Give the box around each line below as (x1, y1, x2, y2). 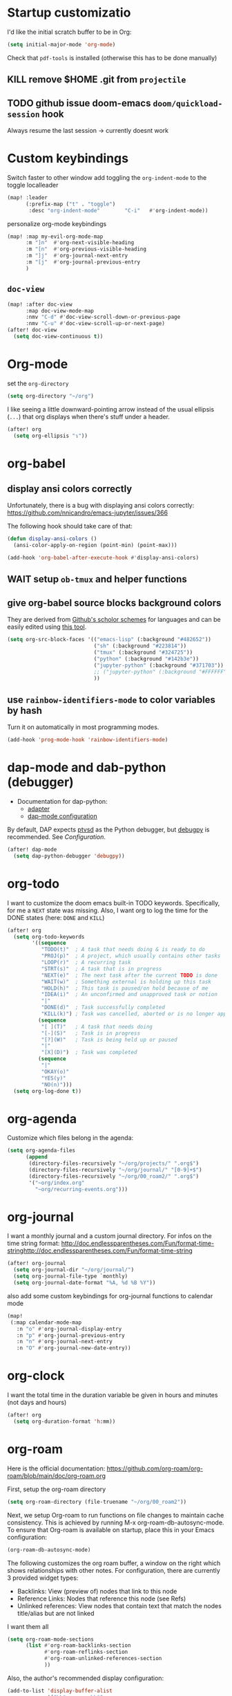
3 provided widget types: (7, 1574, 79, 1582)
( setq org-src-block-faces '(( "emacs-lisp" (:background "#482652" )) (7, 636, 212, 643)
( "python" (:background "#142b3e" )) (93, 655, 199, 662)
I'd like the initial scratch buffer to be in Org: (7, 28, 132, 36)
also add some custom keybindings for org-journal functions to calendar (7, 1291, 213, 1300)
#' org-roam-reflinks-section (43, 1648, 128, 1656)
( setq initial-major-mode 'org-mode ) (7, 41, 116, 48)
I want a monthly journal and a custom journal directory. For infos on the (7, 1232, 212, 1240)
